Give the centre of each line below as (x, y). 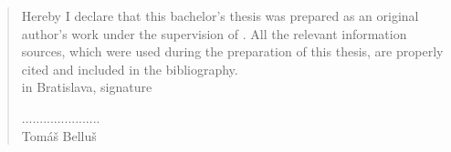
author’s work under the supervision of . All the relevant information (214, 33)
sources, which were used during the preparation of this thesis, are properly (232, 51)
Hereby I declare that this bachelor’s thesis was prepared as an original (220, 15)
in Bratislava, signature (87, 87)
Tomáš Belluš (59, 135)
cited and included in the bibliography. (130, 69)
